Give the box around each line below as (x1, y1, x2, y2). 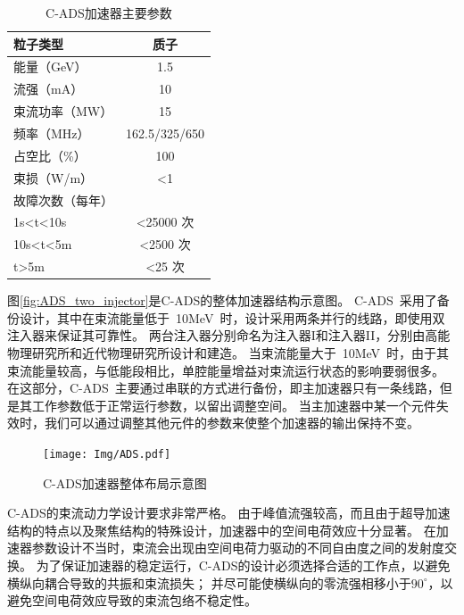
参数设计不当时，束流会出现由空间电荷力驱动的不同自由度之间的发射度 (31, 538, 444, 557)
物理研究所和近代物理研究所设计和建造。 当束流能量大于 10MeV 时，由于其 (7, 343, 450, 362)
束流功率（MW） (13, 102, 113, 121)
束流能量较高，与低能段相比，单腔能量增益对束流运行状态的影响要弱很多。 (7, 361, 444, 379)
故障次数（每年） (13, 190, 113, 209)
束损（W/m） (13, 168, 94, 187)
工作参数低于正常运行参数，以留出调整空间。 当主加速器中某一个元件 (31, 395, 436, 414)
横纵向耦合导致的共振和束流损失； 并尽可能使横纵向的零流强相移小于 (7, 573, 411, 592)
